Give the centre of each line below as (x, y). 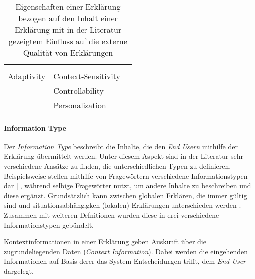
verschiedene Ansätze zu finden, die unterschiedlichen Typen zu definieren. (118, 166)
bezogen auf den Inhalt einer (68, 18)
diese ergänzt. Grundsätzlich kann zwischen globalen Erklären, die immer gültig (126, 195)
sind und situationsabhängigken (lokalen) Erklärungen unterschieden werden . (123, 205)
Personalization (80, 105)
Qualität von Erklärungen (68, 53)
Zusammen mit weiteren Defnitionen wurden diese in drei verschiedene (112, 214)
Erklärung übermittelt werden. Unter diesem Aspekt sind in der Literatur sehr (124, 156)
